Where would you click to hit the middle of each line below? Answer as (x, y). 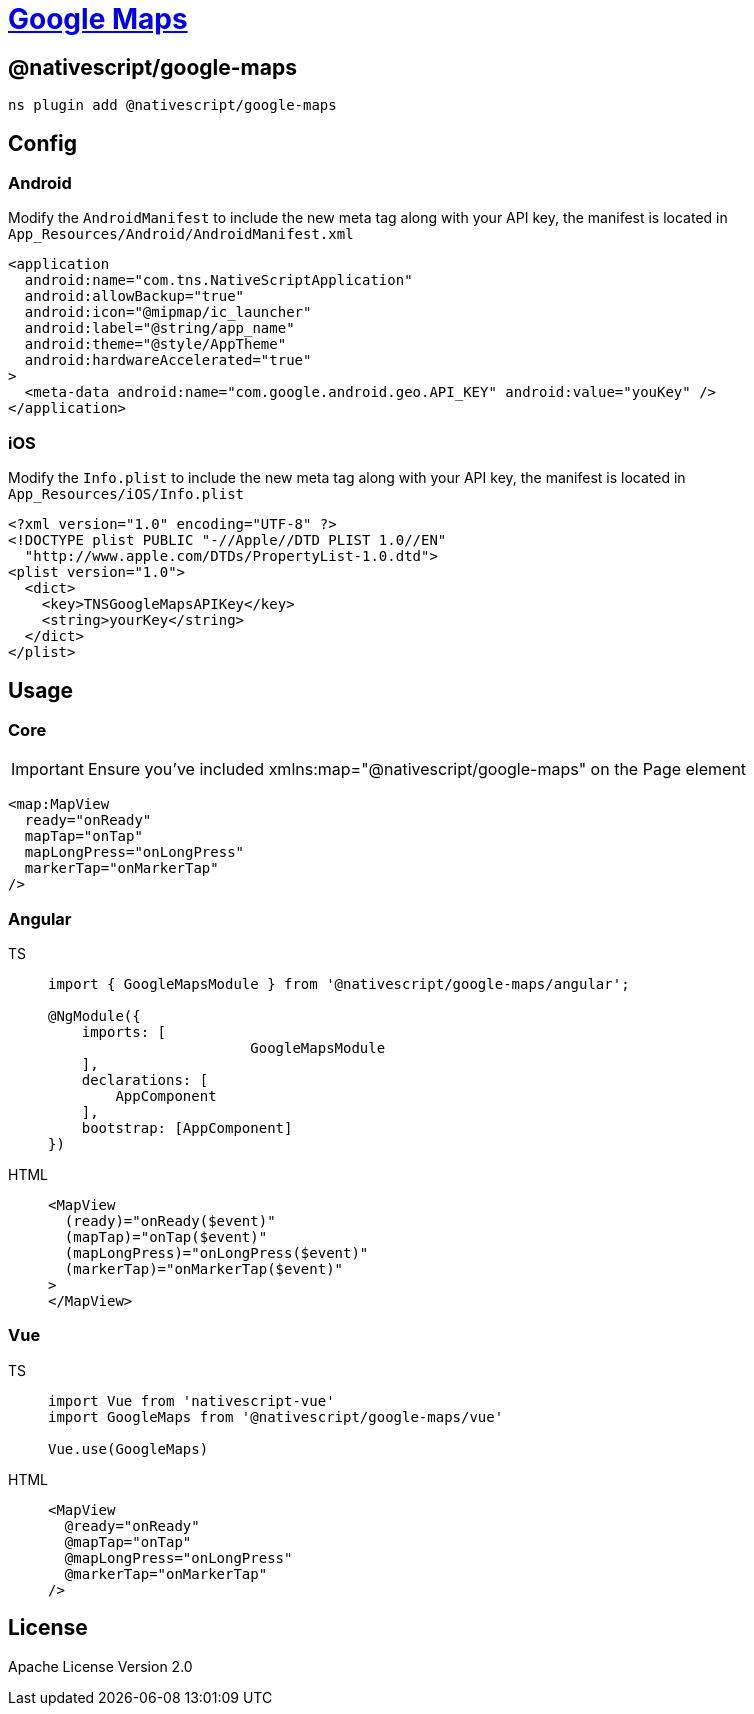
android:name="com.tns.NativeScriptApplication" (218, 280)
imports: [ (124, 1032)
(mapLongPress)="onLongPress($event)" (216, 1253)
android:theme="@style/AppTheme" (155, 344)
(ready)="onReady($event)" (170, 1221)
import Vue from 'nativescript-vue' (191, 1400)
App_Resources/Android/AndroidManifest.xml (181, 234)
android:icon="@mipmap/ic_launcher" (168, 312)
